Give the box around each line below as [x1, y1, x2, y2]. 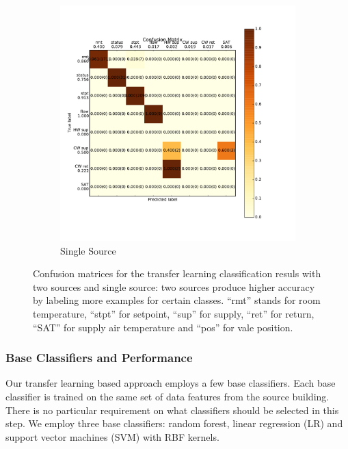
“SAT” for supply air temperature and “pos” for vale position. [33, 320, 293, 334]
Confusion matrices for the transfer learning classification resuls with [33, 266, 321, 281]
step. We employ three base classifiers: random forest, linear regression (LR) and [5, 416, 343, 431]
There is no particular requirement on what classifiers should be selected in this [5, 402, 339, 417]
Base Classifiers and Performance [5, 349, 193, 366]
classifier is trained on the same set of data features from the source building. [5, 389, 330, 403]
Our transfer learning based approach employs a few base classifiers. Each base [5, 376, 336, 390]
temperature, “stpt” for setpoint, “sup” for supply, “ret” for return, [33, 306, 314, 320]
